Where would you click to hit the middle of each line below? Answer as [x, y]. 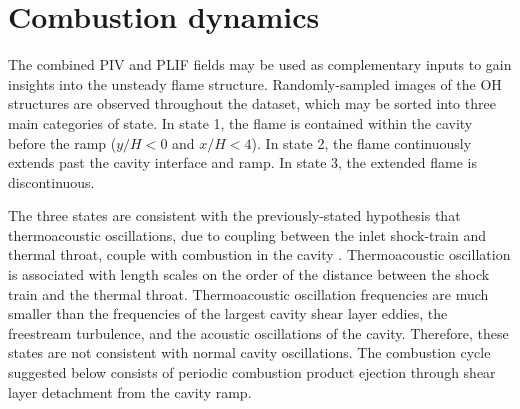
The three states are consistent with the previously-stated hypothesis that [234, 215]
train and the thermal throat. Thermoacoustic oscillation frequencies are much [248, 293]
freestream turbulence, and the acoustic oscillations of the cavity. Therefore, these [258, 332]
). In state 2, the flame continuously [361, 142]
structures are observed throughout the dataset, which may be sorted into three [252, 103]
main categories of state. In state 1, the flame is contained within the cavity [240, 122]
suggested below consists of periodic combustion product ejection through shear [252, 372]
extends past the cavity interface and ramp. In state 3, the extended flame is [242, 162]
